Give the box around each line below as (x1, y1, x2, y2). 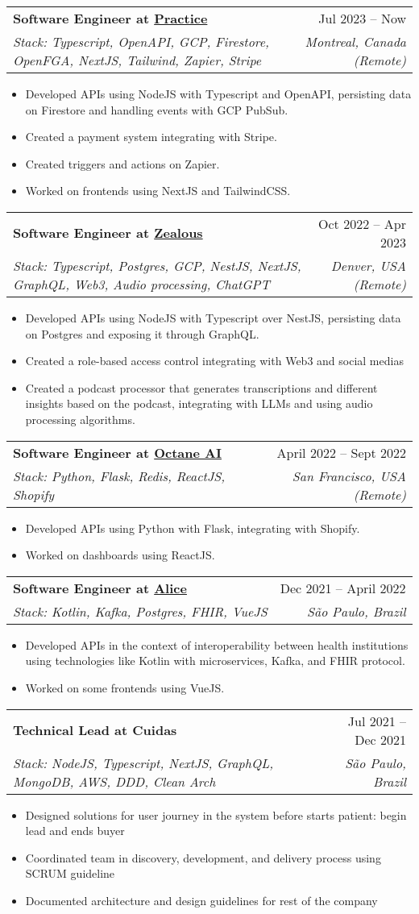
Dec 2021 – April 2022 (280, 578, 406, 597)
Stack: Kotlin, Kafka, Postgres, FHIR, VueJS (13, 601, 268, 621)
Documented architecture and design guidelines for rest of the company (25, 891, 378, 908)
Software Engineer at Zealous (13, 223, 203, 243)
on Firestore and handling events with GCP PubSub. (25, 101, 288, 118)
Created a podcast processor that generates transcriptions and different (25, 379, 378, 396)
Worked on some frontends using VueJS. (25, 679, 225, 696)
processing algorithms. (25, 410, 135, 427)
